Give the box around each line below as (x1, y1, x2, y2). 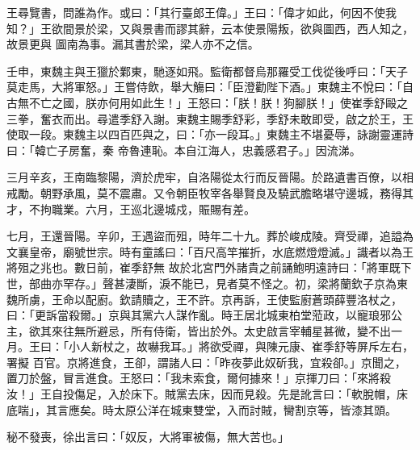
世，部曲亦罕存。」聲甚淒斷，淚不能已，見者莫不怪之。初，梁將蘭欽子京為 (6, 274, 397, 291)
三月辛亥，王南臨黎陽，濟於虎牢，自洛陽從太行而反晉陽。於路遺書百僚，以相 (6, 169, 414, 185)
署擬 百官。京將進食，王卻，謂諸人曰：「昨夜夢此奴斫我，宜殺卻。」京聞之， (6, 353, 406, 370)
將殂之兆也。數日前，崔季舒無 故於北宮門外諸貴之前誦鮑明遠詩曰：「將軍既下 (6, 259, 412, 276)
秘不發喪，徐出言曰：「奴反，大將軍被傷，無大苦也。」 (6, 428, 289, 445)
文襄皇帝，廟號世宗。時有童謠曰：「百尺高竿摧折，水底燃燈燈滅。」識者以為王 (6, 243, 414, 260)
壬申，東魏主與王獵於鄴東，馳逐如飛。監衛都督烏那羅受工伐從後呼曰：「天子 (6, 62, 408, 79)
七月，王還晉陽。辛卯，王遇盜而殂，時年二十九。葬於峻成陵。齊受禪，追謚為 (6, 227, 414, 244)
